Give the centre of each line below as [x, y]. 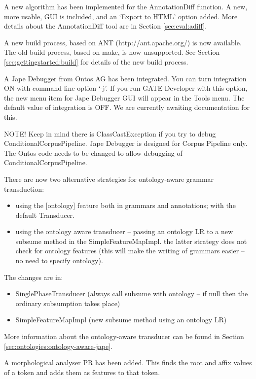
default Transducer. [45, 215]
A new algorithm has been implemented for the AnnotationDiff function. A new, [126, 6]
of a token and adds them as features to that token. [82, 372]
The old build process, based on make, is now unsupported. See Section [112, 52]
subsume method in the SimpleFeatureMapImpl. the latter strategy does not [131, 241]
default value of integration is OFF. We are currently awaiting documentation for [127, 107]
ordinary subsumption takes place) [68, 303]
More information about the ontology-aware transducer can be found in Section [124, 336]
